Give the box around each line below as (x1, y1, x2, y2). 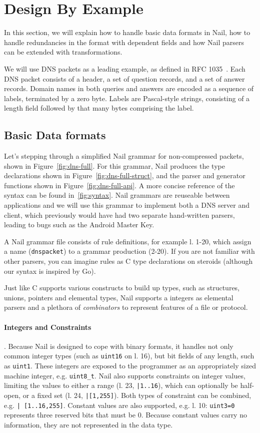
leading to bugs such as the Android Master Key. (4, 219, 154, 230)
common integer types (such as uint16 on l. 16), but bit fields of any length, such (4, 350, 254, 361)
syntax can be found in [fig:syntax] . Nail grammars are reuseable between (4, 190, 230, 200)
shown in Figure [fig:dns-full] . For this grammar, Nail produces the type (4, 160, 225, 171)
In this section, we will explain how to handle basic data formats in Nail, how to (4, 27, 250, 38)
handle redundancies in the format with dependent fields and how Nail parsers (4, 37, 244, 47)
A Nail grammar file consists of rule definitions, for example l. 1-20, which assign (4, 236, 251, 246)
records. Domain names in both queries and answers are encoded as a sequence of (4, 83, 254, 94)
